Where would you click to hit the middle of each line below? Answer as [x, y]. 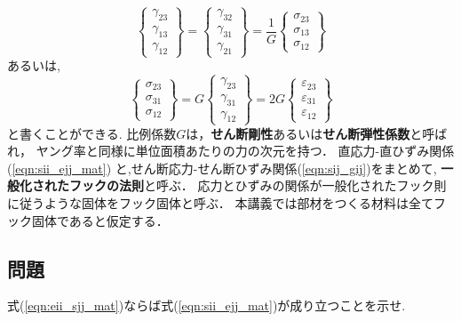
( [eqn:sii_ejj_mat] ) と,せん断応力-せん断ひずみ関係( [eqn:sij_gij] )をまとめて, [222, 168]
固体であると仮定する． [100, 220]
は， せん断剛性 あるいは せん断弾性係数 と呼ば [317, 133]
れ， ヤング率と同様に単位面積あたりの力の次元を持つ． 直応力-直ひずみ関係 [231, 151]
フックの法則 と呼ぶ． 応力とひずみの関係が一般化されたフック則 [258, 185]
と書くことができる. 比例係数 [92, 133]
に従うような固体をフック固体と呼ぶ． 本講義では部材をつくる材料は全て [221, 202]
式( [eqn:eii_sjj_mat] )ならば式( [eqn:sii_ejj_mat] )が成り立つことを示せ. [207, 305]
